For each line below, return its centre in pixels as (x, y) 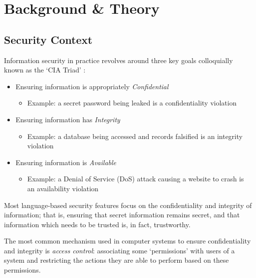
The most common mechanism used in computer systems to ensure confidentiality (128, 241)
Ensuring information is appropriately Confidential (92, 86)
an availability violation (63, 188)
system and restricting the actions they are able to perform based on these (116, 260)
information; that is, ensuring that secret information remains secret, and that (122, 215)
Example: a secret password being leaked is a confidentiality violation (132, 103)
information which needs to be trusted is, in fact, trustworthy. (97, 224)
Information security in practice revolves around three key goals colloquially (118, 60)
